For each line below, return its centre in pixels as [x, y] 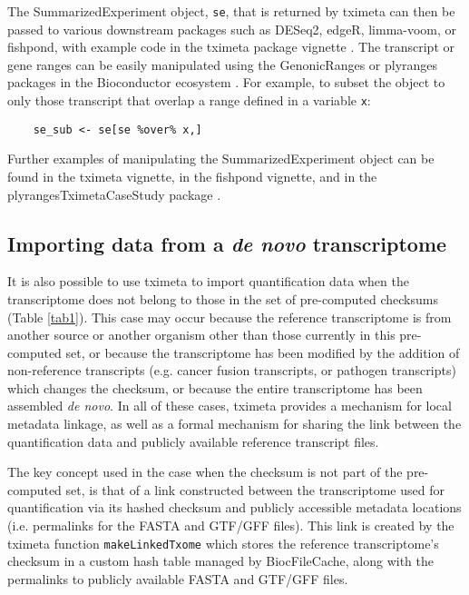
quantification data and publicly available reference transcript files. [193, 441]
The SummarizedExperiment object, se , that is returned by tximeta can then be [231, 11]
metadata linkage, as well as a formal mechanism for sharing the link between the [234, 424]
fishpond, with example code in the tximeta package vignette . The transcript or [231, 47]
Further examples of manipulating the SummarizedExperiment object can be [221, 159]
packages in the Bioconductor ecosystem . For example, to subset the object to [226, 82]
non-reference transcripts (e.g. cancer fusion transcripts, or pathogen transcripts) [232, 370]
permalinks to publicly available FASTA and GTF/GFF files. [178, 578]
